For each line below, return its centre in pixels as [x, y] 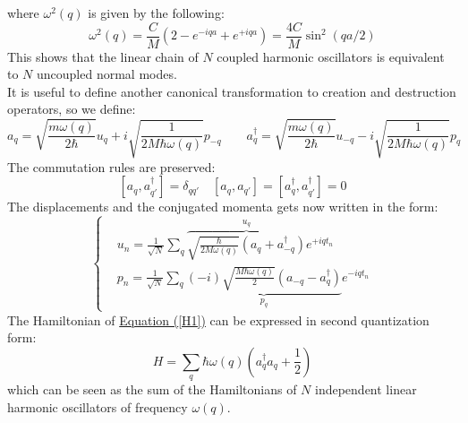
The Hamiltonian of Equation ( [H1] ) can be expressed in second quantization [218, 319]
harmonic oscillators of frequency [98, 406]
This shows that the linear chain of [103, 56]
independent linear [366, 389]
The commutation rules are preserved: [111, 166]
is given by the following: [156, 13]
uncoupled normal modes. [107, 74]
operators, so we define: [72, 109]
